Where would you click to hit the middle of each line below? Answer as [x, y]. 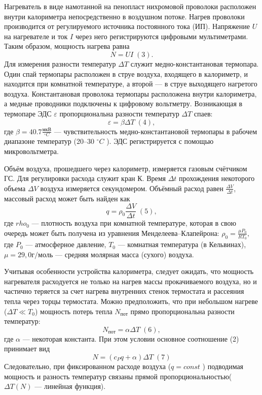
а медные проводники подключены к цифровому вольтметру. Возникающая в [123, 103]
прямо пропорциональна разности [182, 311]
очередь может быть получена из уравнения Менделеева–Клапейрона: [112, 233]
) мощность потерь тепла [73, 311]
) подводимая [223, 366]
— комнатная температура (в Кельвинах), [182, 244]
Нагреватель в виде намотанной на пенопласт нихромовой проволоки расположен [130, 6]
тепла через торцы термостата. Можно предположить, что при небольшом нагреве [131, 301]
